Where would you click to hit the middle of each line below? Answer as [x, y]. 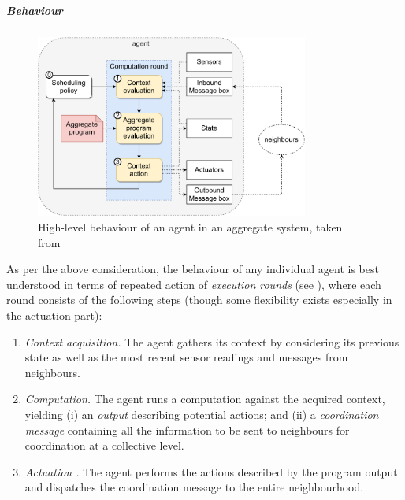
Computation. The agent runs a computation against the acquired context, [205, 399]
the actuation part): [54, 315]
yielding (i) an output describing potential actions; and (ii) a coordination [202, 414]
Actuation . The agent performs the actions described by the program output [211, 471]
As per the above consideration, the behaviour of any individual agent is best [193, 269]
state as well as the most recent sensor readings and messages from [186, 357]
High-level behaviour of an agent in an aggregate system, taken [190, 227]
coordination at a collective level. [104, 445]
